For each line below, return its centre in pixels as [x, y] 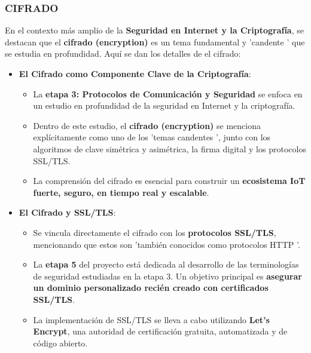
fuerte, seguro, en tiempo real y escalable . [121, 192]
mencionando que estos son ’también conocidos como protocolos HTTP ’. [167, 244]
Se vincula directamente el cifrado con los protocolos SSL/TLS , [155, 232]
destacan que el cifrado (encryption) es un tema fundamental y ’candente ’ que [155, 42]
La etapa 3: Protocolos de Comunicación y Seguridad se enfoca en [168, 93]
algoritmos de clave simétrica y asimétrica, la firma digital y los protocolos [170, 148]
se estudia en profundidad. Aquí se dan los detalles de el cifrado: [123, 53]
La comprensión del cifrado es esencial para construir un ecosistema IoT [169, 181]
